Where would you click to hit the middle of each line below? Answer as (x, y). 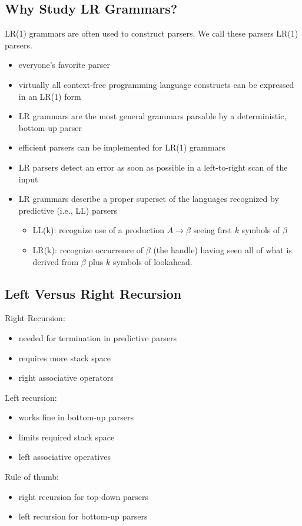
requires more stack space (65, 357)
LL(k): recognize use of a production (98, 230)
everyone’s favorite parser (64, 65)
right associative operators (66, 378)
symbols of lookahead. (152, 261)
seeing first (213, 230)
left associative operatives (64, 457)
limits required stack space (67, 437)
